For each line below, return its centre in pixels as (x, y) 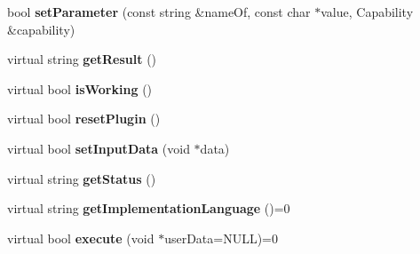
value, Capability (367, 12)
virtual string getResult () (82, 59)
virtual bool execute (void (81, 238)
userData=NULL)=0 (222, 238)
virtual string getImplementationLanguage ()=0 (149, 208)
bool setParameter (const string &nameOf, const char (159, 12)
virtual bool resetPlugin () (84, 119)
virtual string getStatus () (82, 178)
